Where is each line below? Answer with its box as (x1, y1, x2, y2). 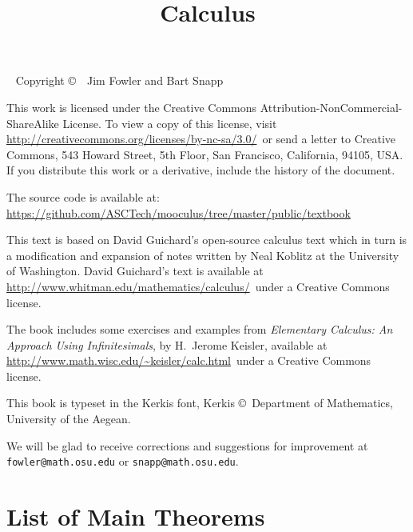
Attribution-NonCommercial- (260, 98, 403, 115)
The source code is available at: (6, 188, 160, 205)
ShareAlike (6, 114, 59, 131)
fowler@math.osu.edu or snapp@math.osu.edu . (6, 453, 239, 470)
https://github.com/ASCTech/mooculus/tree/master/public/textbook (6, 204, 351, 221)
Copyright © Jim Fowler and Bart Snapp (15, 72, 224, 89)
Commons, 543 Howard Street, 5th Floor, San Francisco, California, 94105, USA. (6, 146, 403, 162)
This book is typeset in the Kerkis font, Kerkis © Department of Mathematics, (6, 394, 393, 411)
